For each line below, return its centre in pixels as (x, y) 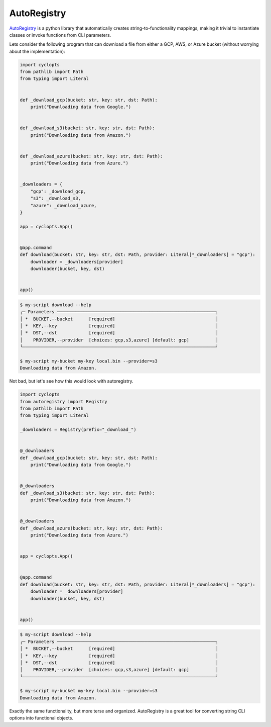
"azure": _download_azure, (64, 205)
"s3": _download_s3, (56, 198)
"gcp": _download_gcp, (58, 191)
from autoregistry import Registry (63, 401)
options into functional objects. (41, 718)
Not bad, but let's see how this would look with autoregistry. (71, 381)
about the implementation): (37, 51)
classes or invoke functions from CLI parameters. (60, 35)
